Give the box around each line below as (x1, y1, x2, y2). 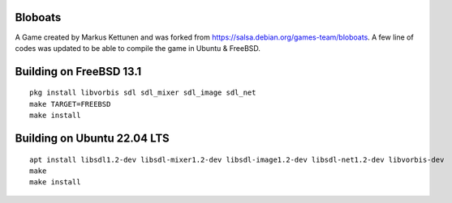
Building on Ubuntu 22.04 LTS (15, 131, 170, 145)
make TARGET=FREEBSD (29, 99, 111, 108)
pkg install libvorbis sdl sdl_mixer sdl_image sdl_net (29, 88, 256, 97)
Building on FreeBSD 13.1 (15, 65, 142, 78)
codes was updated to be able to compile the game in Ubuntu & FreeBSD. (15, 43, 261, 53)
